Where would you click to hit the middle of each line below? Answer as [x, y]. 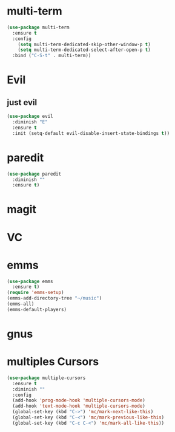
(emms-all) [21, 304]
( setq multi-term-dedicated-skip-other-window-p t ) [84, 44]
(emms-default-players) [37, 309]
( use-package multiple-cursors [46, 378]
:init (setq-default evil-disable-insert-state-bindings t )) [91, 133]
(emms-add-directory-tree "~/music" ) [54, 298]
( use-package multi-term [38, 27]
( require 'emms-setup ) [35, 293]
